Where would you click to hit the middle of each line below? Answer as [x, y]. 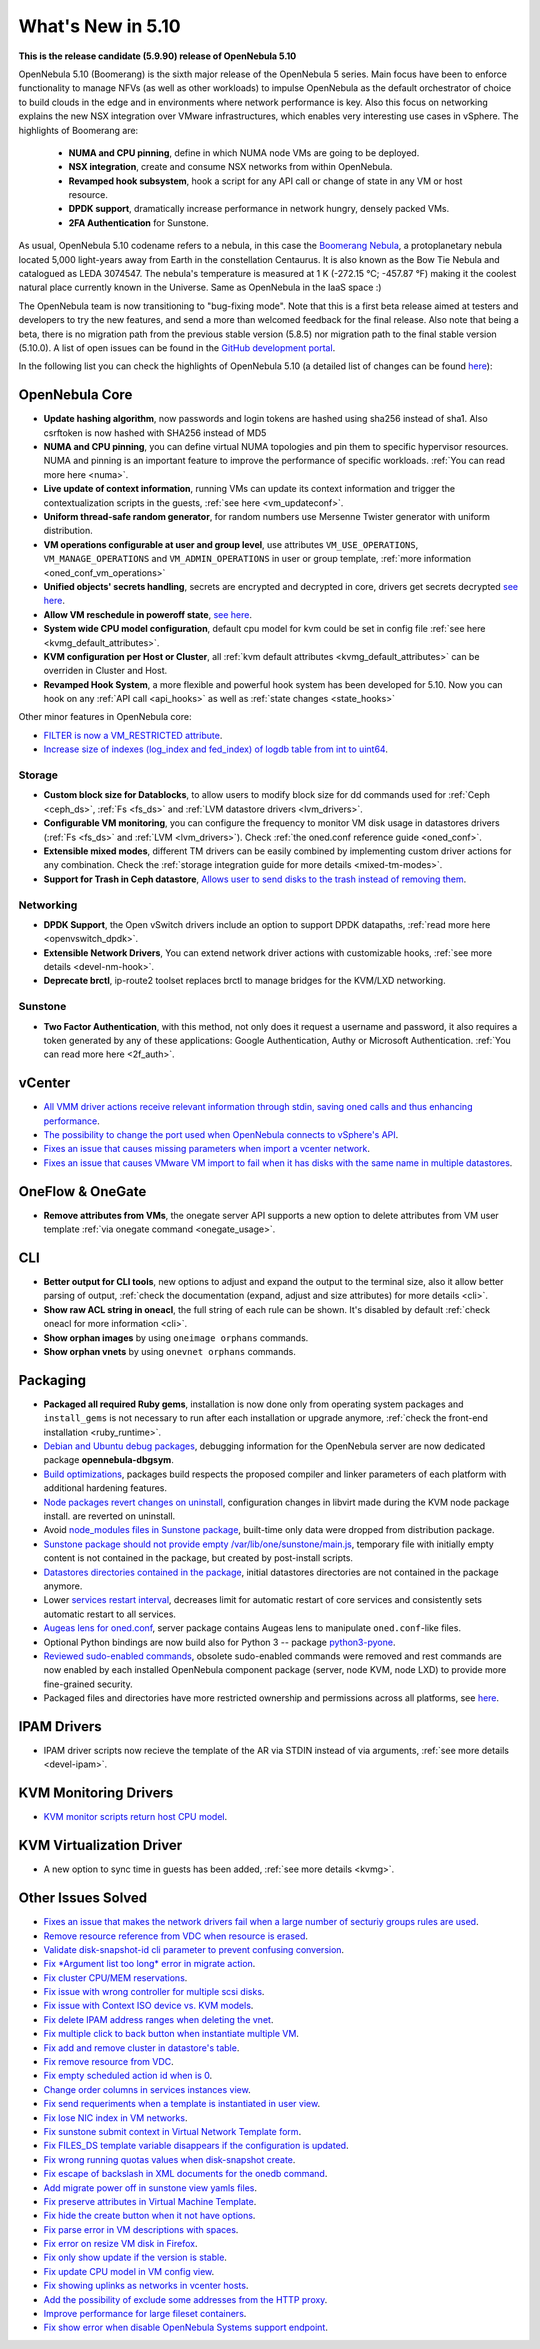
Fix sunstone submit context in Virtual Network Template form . [172, 2131]
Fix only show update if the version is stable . [135, 2257]
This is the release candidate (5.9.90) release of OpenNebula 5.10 [157, 56]
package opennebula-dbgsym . [108, 1460]
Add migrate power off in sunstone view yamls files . [150, 2187]
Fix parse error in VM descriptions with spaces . [141, 2229]
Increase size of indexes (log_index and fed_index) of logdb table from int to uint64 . [216, 749]
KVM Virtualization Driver [100, 1845]
